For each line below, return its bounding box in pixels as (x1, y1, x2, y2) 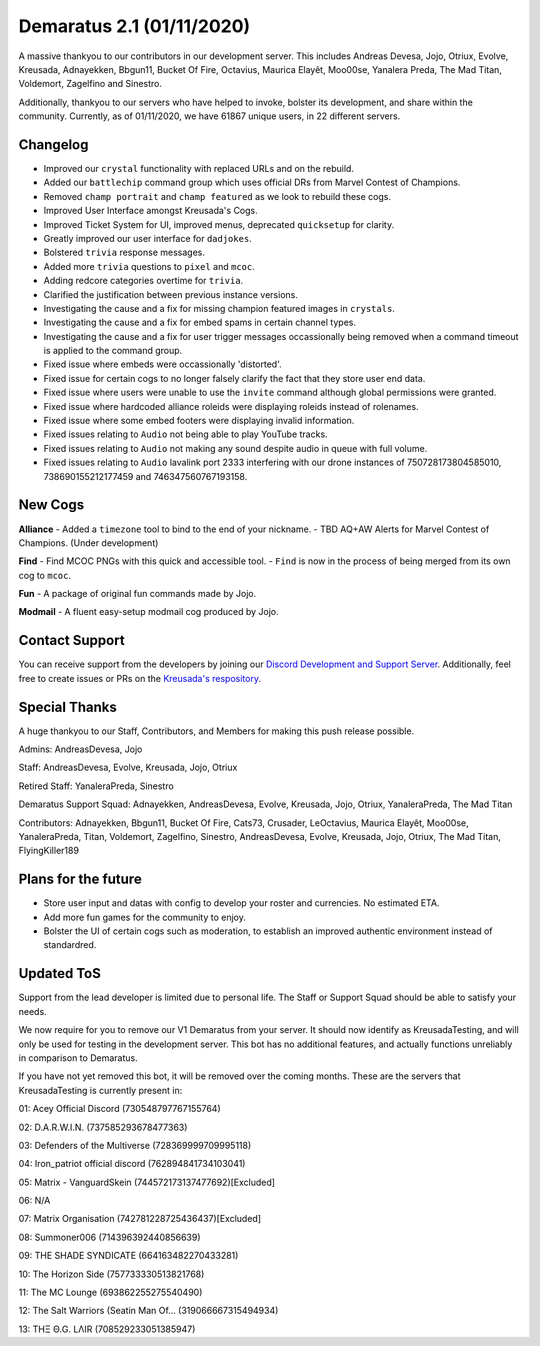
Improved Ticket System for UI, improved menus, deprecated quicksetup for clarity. (43, 218, 395, 230)
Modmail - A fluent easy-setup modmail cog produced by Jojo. (18, 606, 279, 618)
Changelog (18, 136, 89, 153)
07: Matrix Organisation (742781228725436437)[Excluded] (18, 1213, 262, 1225)
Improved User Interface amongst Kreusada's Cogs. (43, 205, 259, 217)
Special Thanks (18, 698, 117, 715)
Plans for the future (18, 871, 142, 888)
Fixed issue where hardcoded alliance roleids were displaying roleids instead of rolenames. (43, 400, 419, 412)
